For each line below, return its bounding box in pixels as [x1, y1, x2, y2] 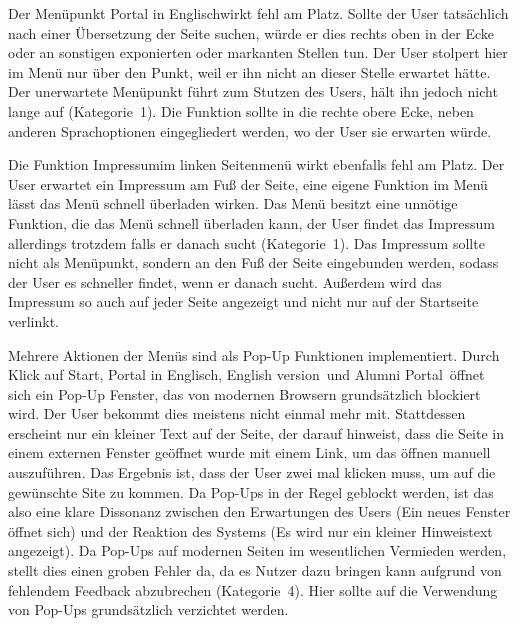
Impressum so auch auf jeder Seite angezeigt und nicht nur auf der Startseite [8, 291, 479, 312]
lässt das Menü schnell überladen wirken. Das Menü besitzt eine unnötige [8, 193, 458, 214]
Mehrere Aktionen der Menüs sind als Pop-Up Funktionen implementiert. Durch [8, 344, 500, 365]
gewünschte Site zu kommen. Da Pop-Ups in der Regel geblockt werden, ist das [8, 481, 494, 502]
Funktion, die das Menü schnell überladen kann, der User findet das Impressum [8, 212, 495, 233]
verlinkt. [8, 310, 60, 331]
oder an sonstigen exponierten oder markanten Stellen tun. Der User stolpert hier [8, 42, 508, 63]
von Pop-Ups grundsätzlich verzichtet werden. [8, 599, 289, 620]
